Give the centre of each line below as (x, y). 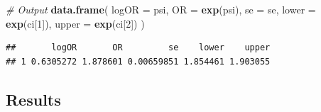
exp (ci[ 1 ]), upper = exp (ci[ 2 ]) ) (75, 23)
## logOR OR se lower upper (138, 48)
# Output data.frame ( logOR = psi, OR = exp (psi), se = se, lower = (161, 9)
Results (33, 99)
